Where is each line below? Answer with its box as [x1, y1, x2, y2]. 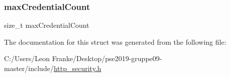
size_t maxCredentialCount [4, 20, 89, 30]
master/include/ [4, 63, 54, 73]
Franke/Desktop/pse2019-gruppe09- [52, 53, 162, 64]
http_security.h [53, 63, 101, 73]
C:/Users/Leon [4, 53, 50, 64]
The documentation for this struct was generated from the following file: [4, 36, 226, 47]
